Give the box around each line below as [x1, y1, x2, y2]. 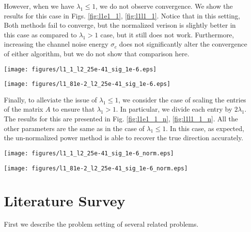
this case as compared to [4, 29, 77, 39]
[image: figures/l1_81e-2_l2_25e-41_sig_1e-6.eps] [4, 81, 171, 88]
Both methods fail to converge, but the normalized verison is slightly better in [4, 20, 236, 30]
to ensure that [52, 104, 95, 114]
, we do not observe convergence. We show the [95, 1, 233, 11]
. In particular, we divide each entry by [116, 104, 233, 114]
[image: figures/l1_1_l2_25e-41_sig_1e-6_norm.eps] [4, 149, 174, 157]
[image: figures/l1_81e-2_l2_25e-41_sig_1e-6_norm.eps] [4, 165, 188, 172]
